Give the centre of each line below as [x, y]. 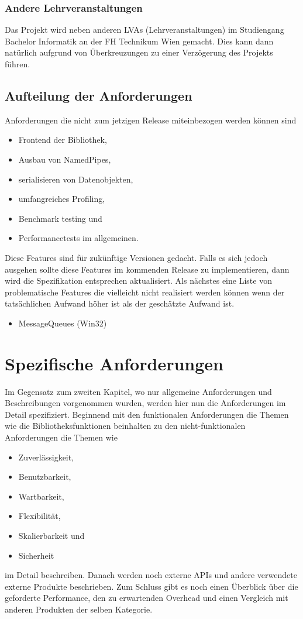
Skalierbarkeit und [51, 535]
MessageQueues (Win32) [63, 323]
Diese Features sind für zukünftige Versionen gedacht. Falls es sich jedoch [136, 257]
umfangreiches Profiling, [62, 199]
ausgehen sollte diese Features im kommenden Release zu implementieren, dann [147, 269]
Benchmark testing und [60, 218]
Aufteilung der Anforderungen [99, 95]
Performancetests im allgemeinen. [78, 238]
